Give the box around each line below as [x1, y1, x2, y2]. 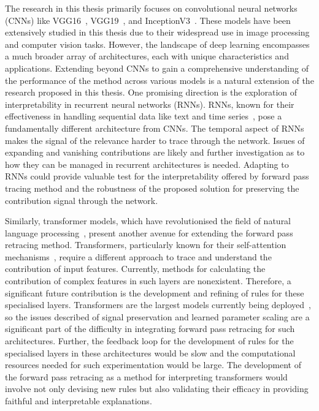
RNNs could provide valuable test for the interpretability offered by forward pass [5, 170, 309, 183]
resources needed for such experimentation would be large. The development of [5, 358, 302, 371]
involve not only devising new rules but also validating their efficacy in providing [5, 382, 309, 395]
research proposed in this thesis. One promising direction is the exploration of [5, 86, 298, 99]
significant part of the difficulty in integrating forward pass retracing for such [5, 322, 295, 335]
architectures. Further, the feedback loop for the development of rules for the [5, 334, 294, 347]
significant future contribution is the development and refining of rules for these [5, 286, 304, 299]
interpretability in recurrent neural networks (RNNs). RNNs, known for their [5, 97, 294, 110]
